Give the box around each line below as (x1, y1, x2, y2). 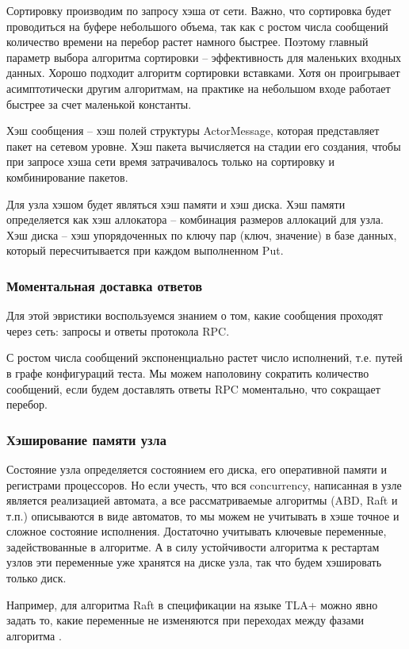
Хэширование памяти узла (6, 429, 166, 449)
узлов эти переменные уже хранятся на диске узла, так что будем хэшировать (6, 554, 382, 570)
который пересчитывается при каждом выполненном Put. (6, 242, 284, 259)
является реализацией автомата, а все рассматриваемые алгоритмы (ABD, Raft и (6, 492, 398, 509)
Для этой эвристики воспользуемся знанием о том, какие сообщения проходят (6, 307, 383, 324)
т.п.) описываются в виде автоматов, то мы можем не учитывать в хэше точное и (6, 507, 399, 524)
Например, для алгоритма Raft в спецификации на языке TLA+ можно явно (6, 596, 378, 613)
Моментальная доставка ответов (6, 275, 203, 295)
